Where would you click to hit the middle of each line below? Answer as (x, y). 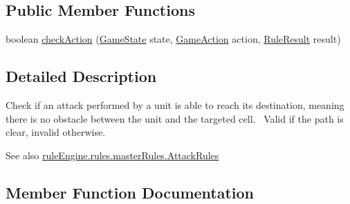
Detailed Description (81, 76)
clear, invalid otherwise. (56, 132)
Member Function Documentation (130, 192)
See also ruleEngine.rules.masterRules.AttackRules (112, 155)
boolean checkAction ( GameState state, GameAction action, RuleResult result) (173, 39)
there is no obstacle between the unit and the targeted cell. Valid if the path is (175, 118)
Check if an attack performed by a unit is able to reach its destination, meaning (175, 105)
